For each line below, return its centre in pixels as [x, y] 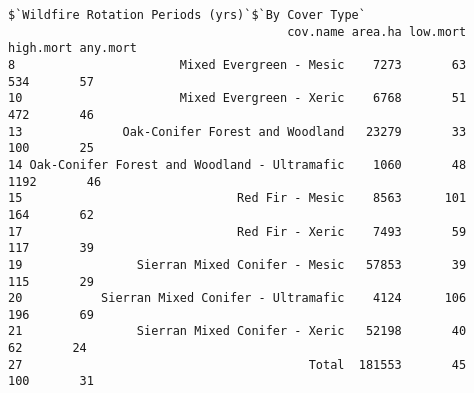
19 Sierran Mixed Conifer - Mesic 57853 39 [237, 264]
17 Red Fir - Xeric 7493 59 [237, 231]
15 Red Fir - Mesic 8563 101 [237, 198]
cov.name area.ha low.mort [377, 31]
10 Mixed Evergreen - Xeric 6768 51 [237, 98]
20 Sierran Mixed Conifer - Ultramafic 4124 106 [237, 298]
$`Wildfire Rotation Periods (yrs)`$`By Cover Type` [187, 15]
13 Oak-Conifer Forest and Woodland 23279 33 [237, 131]
